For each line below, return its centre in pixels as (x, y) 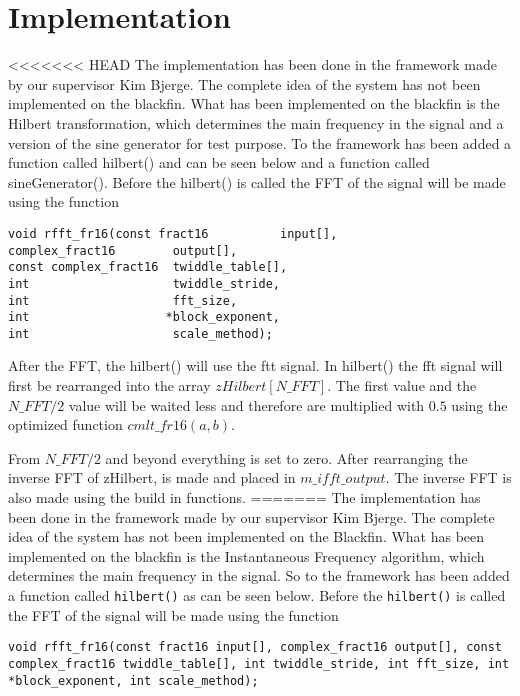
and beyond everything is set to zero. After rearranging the (286, 457)
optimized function (65, 424)
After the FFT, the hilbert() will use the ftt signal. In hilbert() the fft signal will (255, 365)
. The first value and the (402, 385)
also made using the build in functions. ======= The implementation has (244, 497)
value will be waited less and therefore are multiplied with (246, 404)
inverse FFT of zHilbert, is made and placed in (152, 477)
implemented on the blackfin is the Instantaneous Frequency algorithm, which (246, 555)
